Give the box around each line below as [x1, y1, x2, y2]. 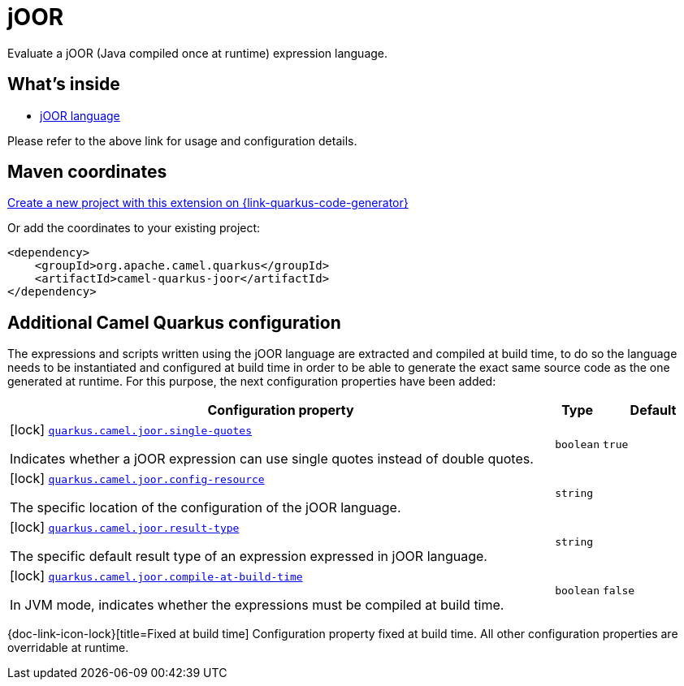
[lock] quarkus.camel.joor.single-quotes [10, 421, 253, 438]
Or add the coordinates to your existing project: [7, 221, 261, 235]
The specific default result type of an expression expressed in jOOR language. [10, 548, 487, 565]
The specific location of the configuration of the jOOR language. [10, 499, 401, 516]
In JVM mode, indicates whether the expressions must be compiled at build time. [10, 597, 504, 614]
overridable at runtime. [7, 641, 129, 655]
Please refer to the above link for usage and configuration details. [7, 133, 357, 148]
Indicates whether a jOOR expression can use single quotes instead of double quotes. [10, 451, 534, 468]
